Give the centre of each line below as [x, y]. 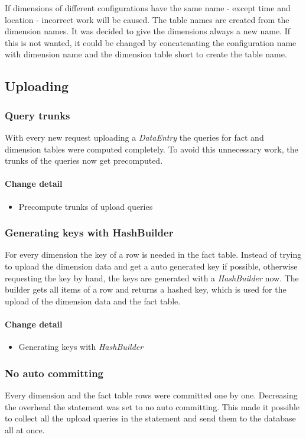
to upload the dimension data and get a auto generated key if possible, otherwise [151, 266]
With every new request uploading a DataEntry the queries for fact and [134, 137]
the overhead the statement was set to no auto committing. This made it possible [152, 406]
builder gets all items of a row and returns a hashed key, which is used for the [146, 289]
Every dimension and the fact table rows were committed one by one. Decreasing [151, 395]
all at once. [25, 429]
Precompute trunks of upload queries [86, 206]
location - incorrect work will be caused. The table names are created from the [147, 19]
